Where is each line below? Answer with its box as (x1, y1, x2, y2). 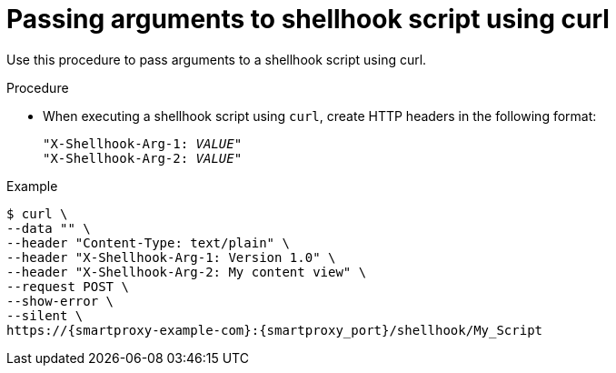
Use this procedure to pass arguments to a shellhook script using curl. (6, 51, 427, 67)
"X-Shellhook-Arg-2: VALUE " (43, 150, 243, 166)
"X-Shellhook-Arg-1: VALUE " (43, 136, 243, 151)
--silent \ (6, 307, 84, 323)
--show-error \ (6, 293, 114, 308)
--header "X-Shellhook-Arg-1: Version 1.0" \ (6, 249, 336, 265)
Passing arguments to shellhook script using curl (6, 4, 610, 35)
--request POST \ (6, 278, 129, 294)
